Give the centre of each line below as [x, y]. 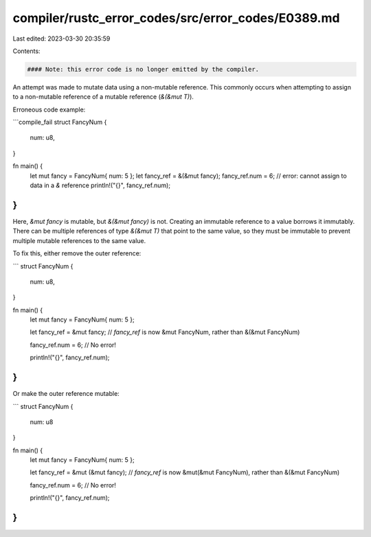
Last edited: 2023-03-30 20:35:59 [61, 39]
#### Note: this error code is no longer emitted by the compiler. [143, 69]
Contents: [26, 51]
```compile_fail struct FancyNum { [60, 122]
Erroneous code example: [49, 109]
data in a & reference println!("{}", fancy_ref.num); [100, 185]
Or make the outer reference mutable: [66, 394]
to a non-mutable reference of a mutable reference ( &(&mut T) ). [103, 97]
